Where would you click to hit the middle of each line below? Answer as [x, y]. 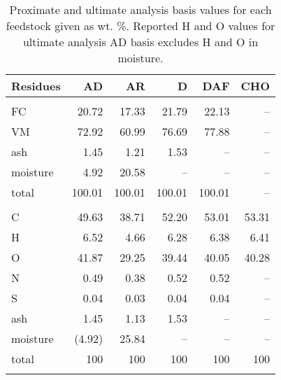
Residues [36, 86]
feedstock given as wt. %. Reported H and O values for [140, 26]
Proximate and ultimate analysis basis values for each [140, 9]
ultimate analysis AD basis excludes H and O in [140, 42]
